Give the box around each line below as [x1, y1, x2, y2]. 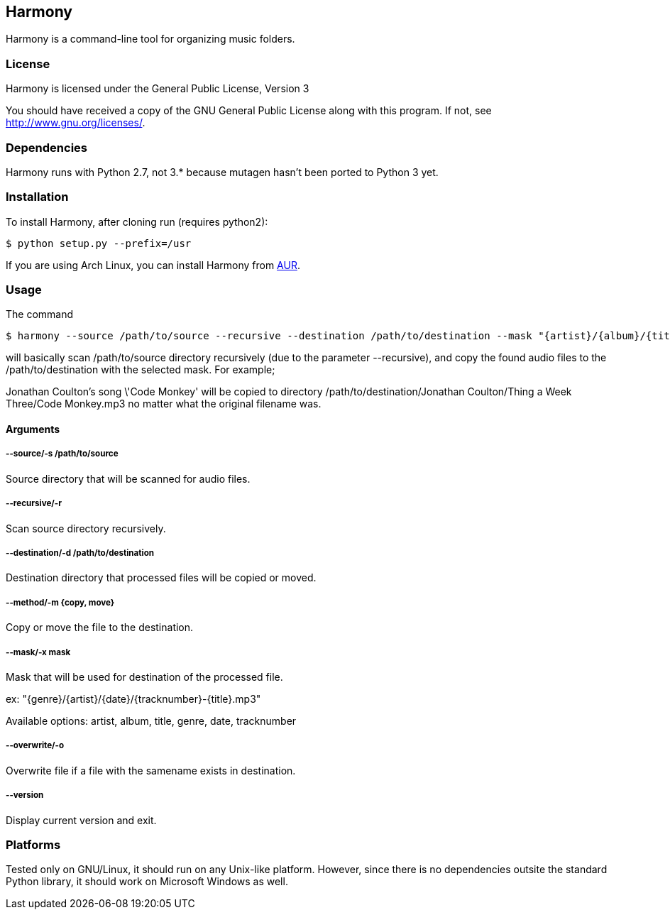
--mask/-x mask [6, 647, 71, 657]
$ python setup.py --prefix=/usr [6, 237, 192, 249]
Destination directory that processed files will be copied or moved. [6, 571, 317, 584]
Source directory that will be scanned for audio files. [6, 472, 251, 485]
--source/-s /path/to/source [6, 449, 119, 459]
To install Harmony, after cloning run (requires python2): [6, 215, 268, 228]
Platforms [6, 837, 61, 852]
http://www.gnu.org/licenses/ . [6, 116, 145, 129]
